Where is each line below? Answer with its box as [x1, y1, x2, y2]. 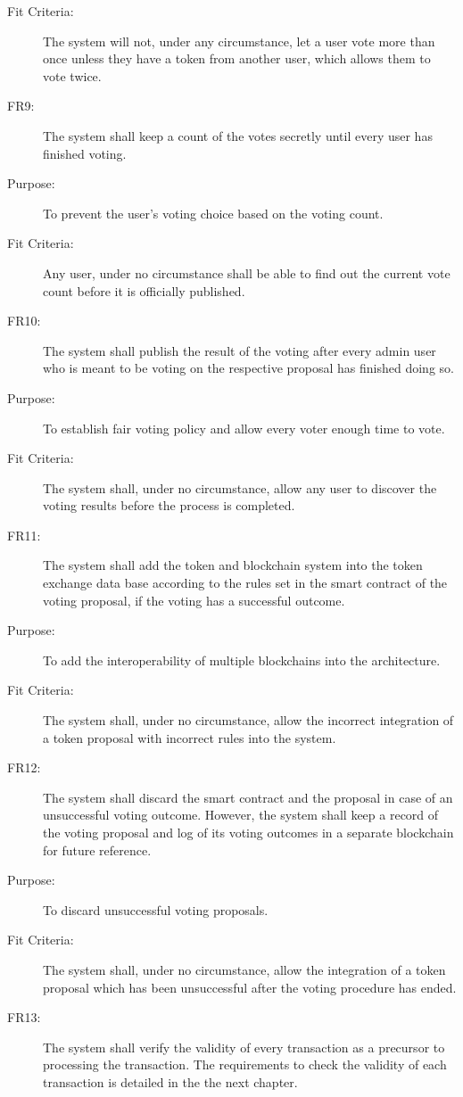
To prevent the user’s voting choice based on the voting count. [43, 203, 384, 222]
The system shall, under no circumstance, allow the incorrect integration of [43, 711, 454, 730]
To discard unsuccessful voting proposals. [43, 900, 269, 919]
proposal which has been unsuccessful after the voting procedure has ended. [43, 977, 457, 996]
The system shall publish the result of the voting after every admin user [43, 341, 436, 359]
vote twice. [43, 66, 102, 85]
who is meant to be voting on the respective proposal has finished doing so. [43, 359, 454, 377]
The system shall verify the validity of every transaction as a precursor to [43, 1037, 445, 1056]
